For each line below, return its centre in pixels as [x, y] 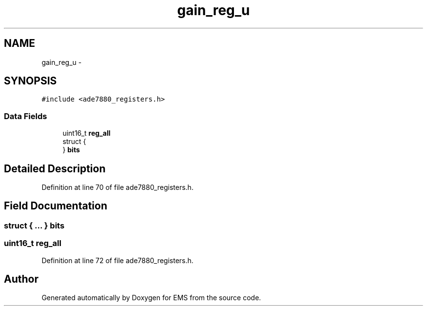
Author [21, 279]
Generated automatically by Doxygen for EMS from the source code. [151, 298]
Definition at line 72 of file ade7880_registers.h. [117, 260]
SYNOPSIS [30, 81]
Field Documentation [56, 206]
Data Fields [26, 116]
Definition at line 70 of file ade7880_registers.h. [117, 187]
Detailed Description [55, 168]
